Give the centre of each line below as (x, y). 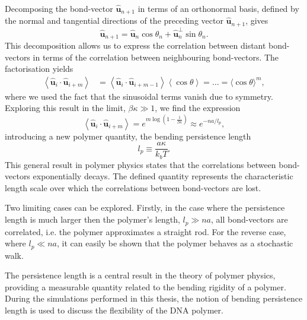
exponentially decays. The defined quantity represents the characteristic (163, 176)
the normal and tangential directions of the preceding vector (114, 20)
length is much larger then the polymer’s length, (92, 219)
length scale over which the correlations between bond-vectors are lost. (133, 187)
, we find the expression (198, 108)
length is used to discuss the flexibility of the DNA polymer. (114, 310)
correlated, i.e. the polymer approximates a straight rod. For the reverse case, (145, 231)
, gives (257, 20)
